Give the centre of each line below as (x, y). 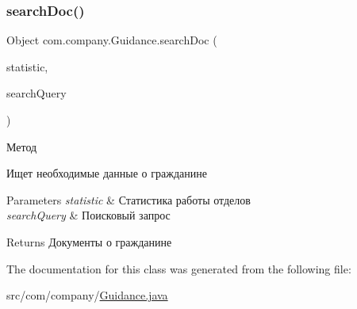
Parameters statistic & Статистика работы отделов (129, 199)
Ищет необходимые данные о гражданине (107, 173)
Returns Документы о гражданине (89, 241)
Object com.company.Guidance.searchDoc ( (112, 40)
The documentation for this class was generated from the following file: (179, 268)
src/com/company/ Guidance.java (87, 295)
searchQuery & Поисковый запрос (88, 215)
